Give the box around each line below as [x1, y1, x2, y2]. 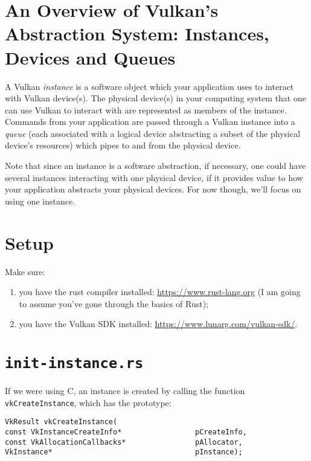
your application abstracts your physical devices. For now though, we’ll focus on [5, 183, 301, 196]
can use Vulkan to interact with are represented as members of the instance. [5, 103, 287, 116]
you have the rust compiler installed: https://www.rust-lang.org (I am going [19, 285, 301, 298]
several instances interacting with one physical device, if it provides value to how [5, 171, 303, 183]
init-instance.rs [5, 355, 144, 372]
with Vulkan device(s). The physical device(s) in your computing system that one [5, 92, 306, 104]
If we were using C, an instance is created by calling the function [5, 384, 245, 397]
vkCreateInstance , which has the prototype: [5, 396, 172, 409]
